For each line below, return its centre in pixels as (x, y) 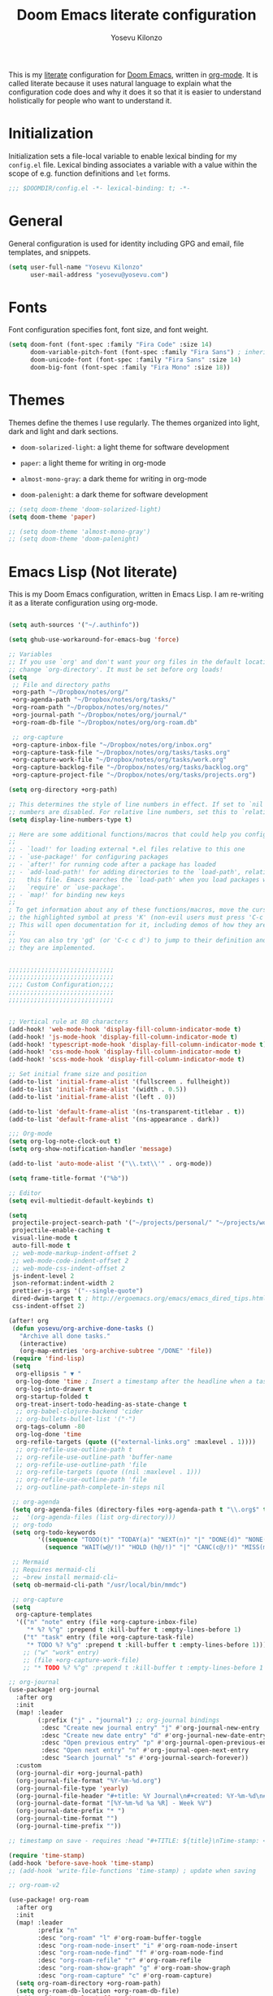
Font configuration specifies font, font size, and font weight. (108, 330)
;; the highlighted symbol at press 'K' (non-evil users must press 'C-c (136, 917)
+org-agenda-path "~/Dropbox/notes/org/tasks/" (94, 700)
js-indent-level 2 (43, 1276)
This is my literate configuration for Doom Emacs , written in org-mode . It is (133, 74)
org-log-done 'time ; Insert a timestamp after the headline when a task (143, 1381)
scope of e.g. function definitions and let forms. (89, 173)
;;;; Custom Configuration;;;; (61, 985)
